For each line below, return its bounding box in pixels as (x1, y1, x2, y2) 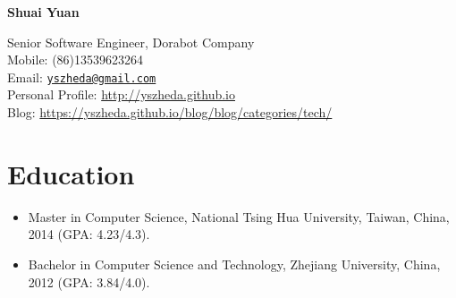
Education (7, 155, 135, 192)
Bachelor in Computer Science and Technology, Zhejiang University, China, (28, 254, 441, 273)
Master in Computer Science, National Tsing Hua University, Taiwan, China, (28, 207, 450, 226)
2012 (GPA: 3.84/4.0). (28, 272, 150, 291)
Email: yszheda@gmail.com (7, 67, 156, 86)
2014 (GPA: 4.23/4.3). (28, 225, 150, 243)
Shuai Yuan (7, 3, 80, 21)
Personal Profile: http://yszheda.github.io (7, 85, 236, 104)
